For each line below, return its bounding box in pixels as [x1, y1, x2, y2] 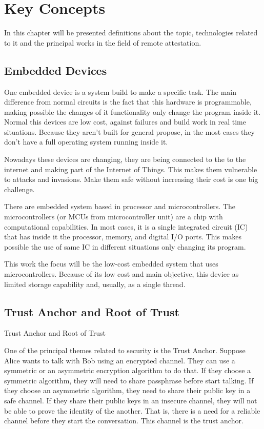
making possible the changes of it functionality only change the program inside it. [4, 106, 261, 117]
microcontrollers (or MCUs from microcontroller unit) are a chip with [4, 211, 223, 222]
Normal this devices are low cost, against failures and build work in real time [4, 116, 246, 127]
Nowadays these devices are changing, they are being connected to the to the [4, 154, 246, 165]
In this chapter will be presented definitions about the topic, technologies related [4, 27, 258, 38]
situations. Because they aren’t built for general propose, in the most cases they [4, 126, 255, 137]
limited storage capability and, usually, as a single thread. [4, 278, 186, 289]
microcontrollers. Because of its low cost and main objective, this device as [4, 269, 239, 279]
